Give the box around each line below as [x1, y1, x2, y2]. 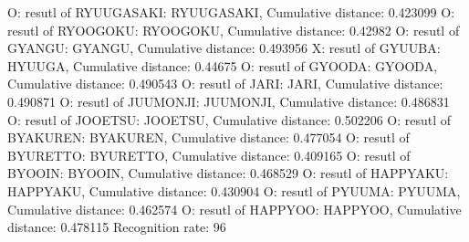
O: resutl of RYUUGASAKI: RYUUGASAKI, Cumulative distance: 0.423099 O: [7, 3, 455, 21]
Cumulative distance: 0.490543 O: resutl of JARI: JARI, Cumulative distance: [7, 74, 443, 93]
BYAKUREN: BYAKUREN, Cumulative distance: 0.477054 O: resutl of [7, 128, 410, 147]
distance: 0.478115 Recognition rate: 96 [7, 217, 226, 237]
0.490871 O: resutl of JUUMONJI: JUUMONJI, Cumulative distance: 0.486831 [7, 91, 450, 110]
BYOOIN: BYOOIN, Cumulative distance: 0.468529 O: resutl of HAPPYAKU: [7, 163, 449, 183]
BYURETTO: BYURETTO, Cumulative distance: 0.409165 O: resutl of [7, 145, 411, 164]
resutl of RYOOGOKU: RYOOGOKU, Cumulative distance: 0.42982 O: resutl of [7, 20, 460, 39]
